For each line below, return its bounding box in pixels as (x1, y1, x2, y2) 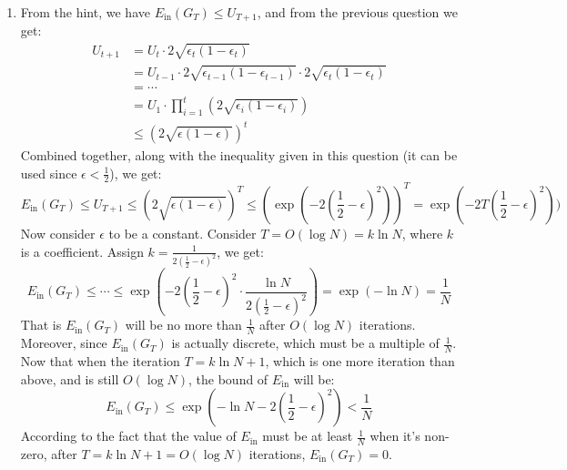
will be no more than (125, 315, 242, 334)
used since (20, 163, 77, 182)
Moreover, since (20, 333, 107, 352)
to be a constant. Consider (108, 223, 257, 242)
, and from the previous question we (257, 3, 458, 21)
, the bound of (188, 369, 268, 388)
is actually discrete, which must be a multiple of (171, 333, 440, 352)
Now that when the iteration (20, 351, 180, 370)
